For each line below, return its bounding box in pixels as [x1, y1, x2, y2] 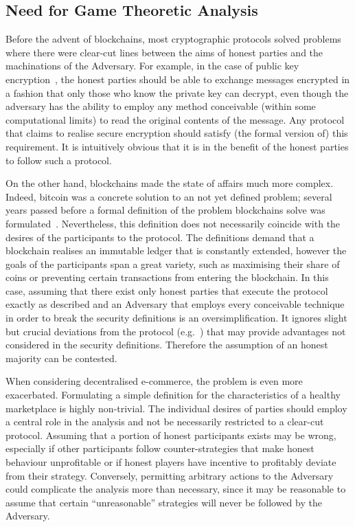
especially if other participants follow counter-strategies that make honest [5, 441, 314, 456]
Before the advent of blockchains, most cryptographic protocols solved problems [5, 32, 341, 46]
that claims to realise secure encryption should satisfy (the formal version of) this [5, 126, 348, 140]
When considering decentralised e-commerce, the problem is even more [5, 374, 303, 388]
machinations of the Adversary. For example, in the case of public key [5, 58, 299, 73]
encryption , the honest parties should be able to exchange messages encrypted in [5, 71, 350, 86]
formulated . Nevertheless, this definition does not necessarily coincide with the [5, 216, 341, 230]
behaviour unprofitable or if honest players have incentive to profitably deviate [5, 455, 336, 469]
